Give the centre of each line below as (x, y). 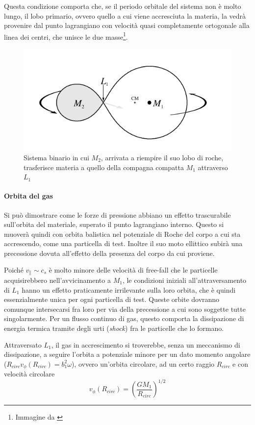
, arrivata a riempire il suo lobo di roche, (162, 157)
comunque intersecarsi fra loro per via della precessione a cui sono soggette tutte (125, 309)
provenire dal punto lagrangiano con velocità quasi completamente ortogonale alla (127, 25)
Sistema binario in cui (56, 157)
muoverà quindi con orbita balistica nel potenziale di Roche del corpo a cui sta (122, 234)
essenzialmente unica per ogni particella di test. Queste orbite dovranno (112, 299)
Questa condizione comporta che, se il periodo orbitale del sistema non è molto (123, 6)
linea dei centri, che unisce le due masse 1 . (66, 36)
